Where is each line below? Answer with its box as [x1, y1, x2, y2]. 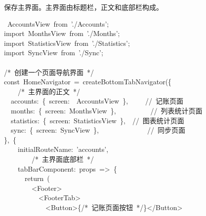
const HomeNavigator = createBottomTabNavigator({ [4, 76, 172, 87]
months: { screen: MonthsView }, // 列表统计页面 [10, 105, 203, 115]
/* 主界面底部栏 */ [32, 153, 94, 164]
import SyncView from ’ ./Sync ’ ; [4, 47, 103, 58]
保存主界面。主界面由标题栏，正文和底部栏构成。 [4, 2, 163, 12]
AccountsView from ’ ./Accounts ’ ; [7, 18, 109, 29]
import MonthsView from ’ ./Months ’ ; [4, 28, 120, 38]
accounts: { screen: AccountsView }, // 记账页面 [10, 96, 184, 106]
